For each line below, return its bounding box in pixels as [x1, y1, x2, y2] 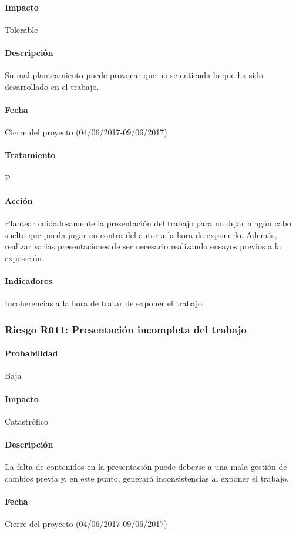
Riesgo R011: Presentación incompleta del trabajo [5, 322, 247, 336]
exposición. [5, 251, 44, 263]
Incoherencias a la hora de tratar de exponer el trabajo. [5, 297, 204, 309]
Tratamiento [5, 149, 56, 161]
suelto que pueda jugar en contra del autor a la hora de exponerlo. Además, [5, 228, 277, 241]
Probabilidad [5, 347, 58, 359]
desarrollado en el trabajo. [5, 80, 99, 92]
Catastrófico [5, 415, 49, 427]
